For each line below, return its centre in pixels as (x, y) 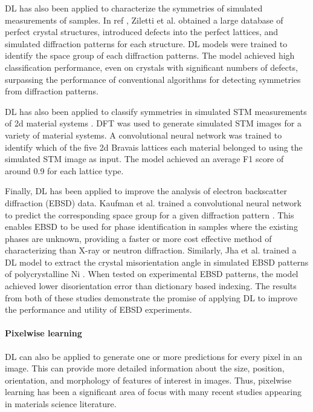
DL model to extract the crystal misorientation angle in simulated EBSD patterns (157, 262)
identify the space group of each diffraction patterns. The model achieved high (150, 55)
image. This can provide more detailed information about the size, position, (145, 368)
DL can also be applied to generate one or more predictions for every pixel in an (153, 356)
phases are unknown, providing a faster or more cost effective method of (138, 238)
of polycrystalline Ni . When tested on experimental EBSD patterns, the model (152, 274)
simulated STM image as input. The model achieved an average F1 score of (144, 159)
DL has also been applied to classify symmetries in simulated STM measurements (156, 111)
